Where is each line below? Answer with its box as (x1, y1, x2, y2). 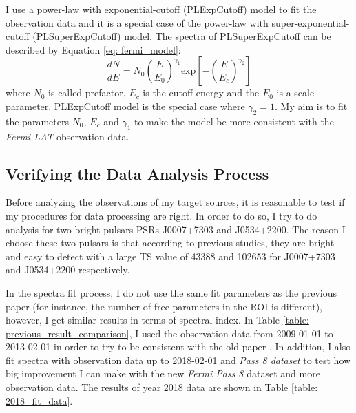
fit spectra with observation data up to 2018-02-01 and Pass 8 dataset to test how (6, 352, 351, 367)
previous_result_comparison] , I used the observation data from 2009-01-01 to (6, 326, 333, 340)
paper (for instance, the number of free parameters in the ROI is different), (6, 299, 322, 313)
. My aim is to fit (275, 98, 348, 113)
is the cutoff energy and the (143, 85, 260, 100)
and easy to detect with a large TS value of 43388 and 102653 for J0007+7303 (6, 248, 335, 263)
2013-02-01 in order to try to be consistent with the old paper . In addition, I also (6, 339, 351, 354)
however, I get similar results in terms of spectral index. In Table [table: (6, 313, 309, 327)
